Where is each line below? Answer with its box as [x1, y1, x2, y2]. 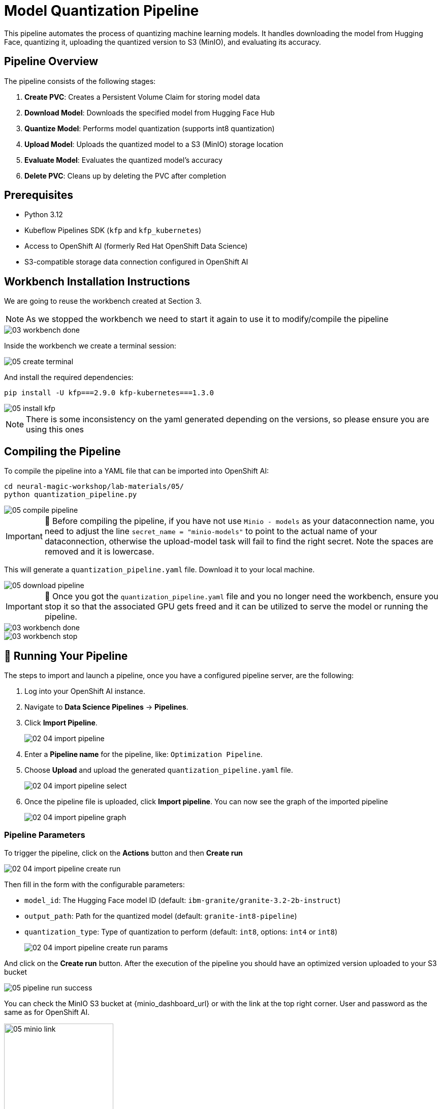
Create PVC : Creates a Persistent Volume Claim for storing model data [24, 92, 260, 101]
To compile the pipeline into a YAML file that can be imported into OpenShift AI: [4, 466, 269, 476]
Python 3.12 [24, 210, 63, 219]
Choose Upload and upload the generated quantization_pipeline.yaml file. [24, 765, 293, 774]
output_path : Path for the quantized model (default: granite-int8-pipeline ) [24, 911, 297, 920]
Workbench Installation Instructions [4, 275, 191, 288]
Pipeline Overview [4, 55, 99, 68]
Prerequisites [4, 189, 73, 202]
